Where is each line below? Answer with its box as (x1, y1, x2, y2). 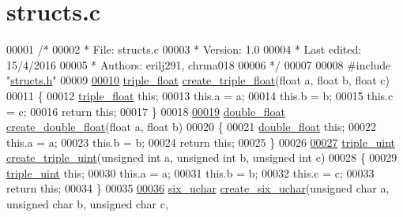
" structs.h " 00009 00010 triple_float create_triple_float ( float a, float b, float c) (6, 72, 390, 88)
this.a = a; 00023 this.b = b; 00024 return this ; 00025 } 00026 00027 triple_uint (6, 133, 395, 150)
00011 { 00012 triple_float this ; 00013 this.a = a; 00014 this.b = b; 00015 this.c (6, 87, 394, 103)
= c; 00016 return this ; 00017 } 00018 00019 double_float (6, 103, 285, 119)
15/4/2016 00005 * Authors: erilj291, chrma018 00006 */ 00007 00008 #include (6, 56, 391, 73)
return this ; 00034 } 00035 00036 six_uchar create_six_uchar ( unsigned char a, (6, 180, 390, 196)
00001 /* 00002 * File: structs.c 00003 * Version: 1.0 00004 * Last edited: (6, 41, 362, 58)
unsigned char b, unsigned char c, (6, 196, 168, 212)
